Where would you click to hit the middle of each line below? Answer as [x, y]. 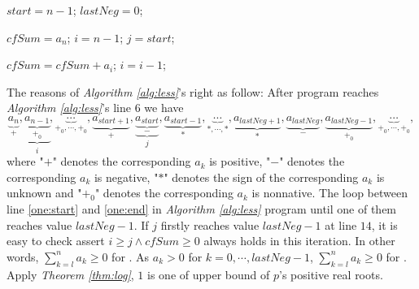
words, [23, 256]
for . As [131, 256]
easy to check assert [56, 241]
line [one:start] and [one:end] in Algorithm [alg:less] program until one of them [202, 209]
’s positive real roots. [331, 274]
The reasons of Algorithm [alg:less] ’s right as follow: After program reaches [193, 91]
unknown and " [44, 193]
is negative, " [126, 177]
